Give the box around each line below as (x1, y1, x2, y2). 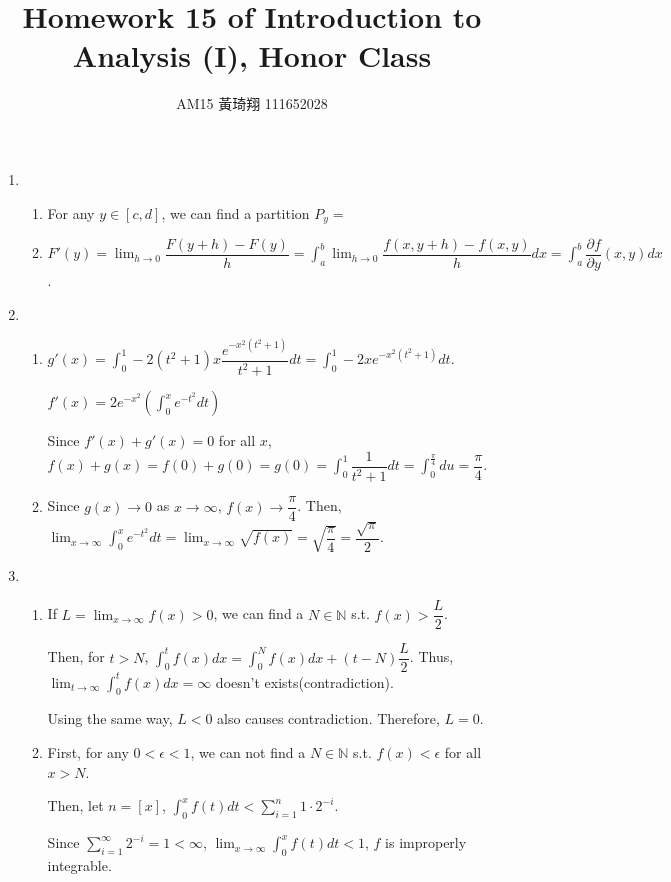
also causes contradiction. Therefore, (217, 708, 440, 729)
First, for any (47, 742, 129, 763)
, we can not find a (190, 742, 306, 763)
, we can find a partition (161, 202, 310, 223)
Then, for (47, 646, 105, 667)
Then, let (47, 795, 104, 816)
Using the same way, (47, 708, 173, 729)
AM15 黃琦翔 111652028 (176, 93, 328, 114)
